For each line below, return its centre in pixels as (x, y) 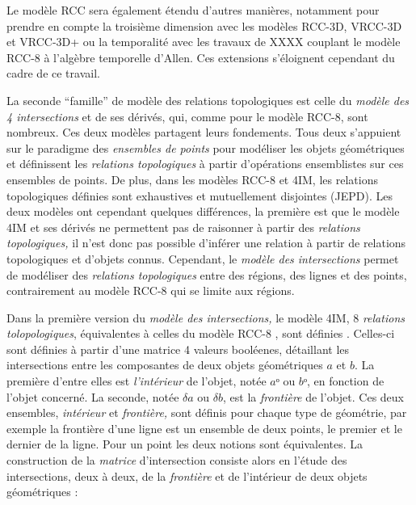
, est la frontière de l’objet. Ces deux (314, 396)
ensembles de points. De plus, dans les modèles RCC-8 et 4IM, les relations (192, 179)
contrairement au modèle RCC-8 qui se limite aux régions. (151, 290)
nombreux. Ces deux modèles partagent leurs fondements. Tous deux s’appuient (204, 132)
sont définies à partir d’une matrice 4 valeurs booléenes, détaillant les (178, 349)
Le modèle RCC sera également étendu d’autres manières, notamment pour (193, 10)
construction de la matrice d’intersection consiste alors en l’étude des (177, 460)
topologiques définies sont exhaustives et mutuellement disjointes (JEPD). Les (200, 195)
